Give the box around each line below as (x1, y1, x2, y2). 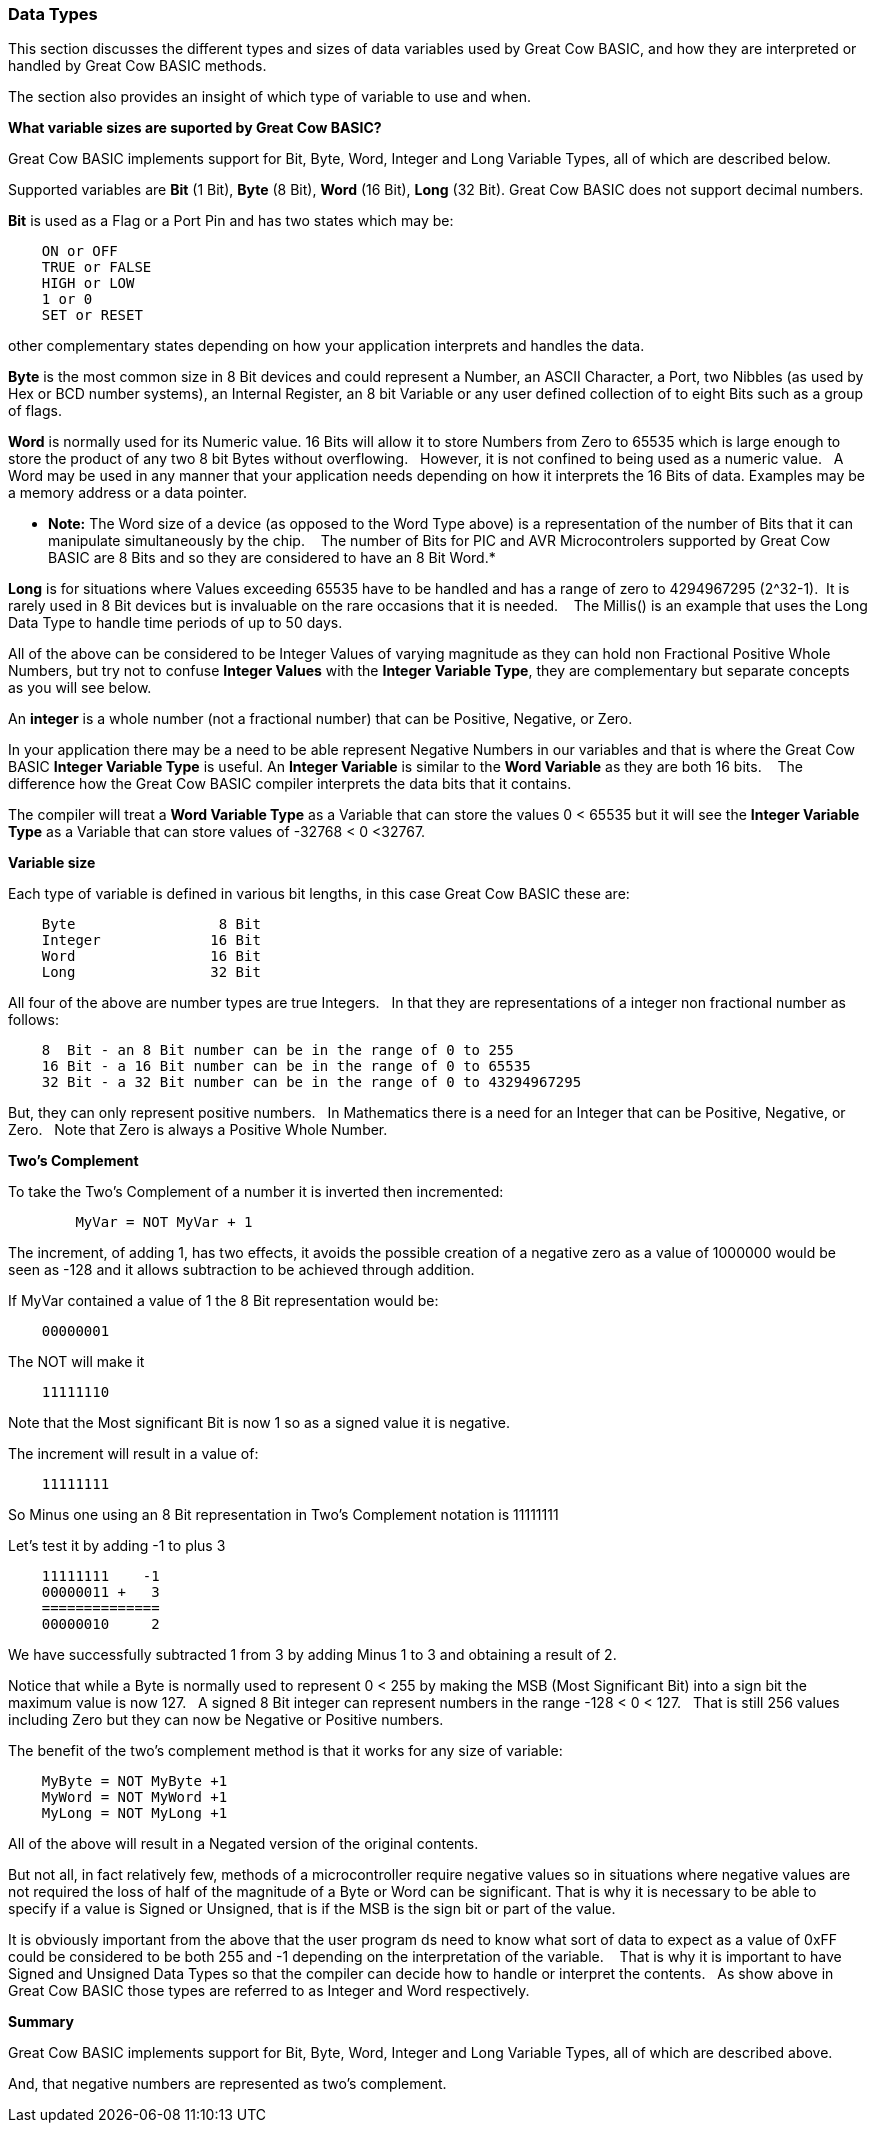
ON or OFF (41, 243, 118, 260)
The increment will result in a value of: (8, 1445, 259, 1463)
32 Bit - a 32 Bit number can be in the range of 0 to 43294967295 (41, 1074, 582, 1091)
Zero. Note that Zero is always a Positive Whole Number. (8, 1121, 388, 1139)
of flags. (8, 402, 62, 420)
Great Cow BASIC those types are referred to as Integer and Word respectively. (8, 1982, 530, 2000)
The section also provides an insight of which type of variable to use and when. (8, 88, 531, 106)
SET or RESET (41, 307, 143, 324)
